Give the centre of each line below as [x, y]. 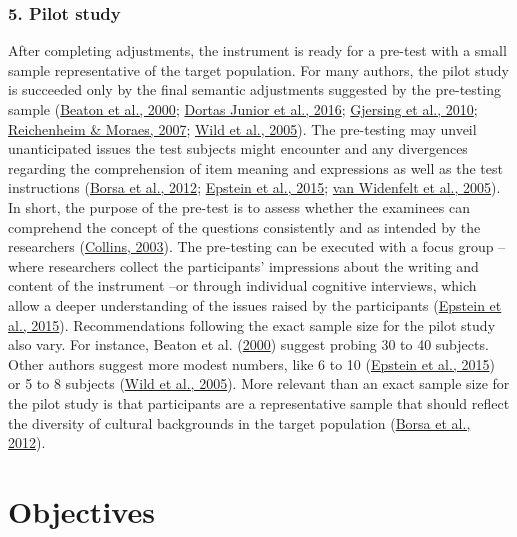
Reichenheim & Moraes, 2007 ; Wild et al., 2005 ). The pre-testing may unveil [242, 128]
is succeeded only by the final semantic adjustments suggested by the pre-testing [254, 89]
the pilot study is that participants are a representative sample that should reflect [259, 402]
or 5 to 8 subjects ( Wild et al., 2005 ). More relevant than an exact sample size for [259, 383]
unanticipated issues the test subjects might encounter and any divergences [238, 148]
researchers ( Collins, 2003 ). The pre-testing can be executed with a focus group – [257, 246]
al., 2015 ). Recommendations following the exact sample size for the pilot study [252, 324]
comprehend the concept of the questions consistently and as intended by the [244, 226]
